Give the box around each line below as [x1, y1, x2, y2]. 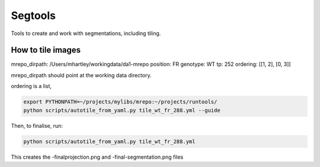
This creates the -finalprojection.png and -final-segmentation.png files [11, 153, 184, 160]
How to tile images [11, 45, 81, 55]
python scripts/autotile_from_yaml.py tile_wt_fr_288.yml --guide [23, 107, 220, 114]
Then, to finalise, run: [11, 122, 63, 129]
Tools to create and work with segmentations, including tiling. [11, 30, 161, 37]
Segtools [11, 9, 56, 22]
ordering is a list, [11, 83, 52, 90]
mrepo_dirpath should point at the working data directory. [11, 71, 152, 78]
